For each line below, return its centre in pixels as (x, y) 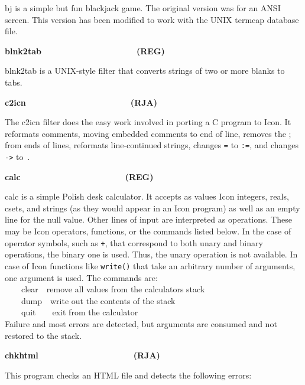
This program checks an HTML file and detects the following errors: (128, 375)
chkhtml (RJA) (82, 355)
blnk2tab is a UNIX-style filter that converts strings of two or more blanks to (145, 71)
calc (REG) (79, 176)
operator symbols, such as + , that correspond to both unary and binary (134, 242)
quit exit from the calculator (80, 312)
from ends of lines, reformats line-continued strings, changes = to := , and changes (152, 145)
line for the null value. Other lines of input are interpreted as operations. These (148, 219)
